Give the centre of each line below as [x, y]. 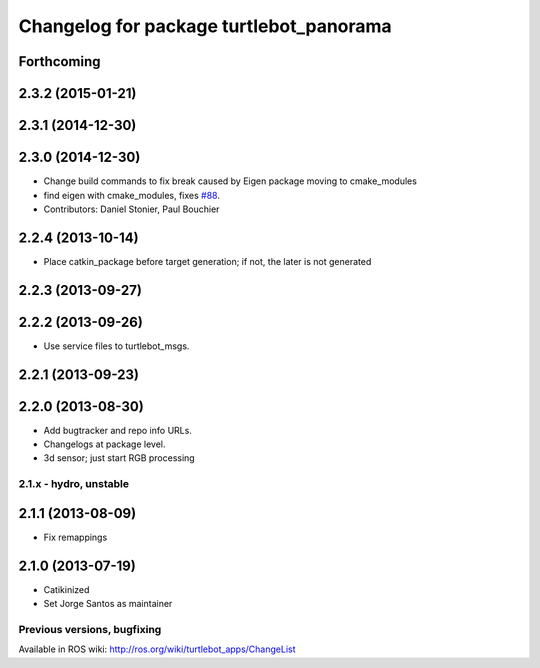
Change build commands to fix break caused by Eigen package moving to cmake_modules [230, 181]
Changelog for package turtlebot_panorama [205, 26]
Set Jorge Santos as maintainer [108, 604]
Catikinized [66, 589]
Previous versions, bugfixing [90, 629]
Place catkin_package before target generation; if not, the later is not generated [207, 261]
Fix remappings [75, 537]
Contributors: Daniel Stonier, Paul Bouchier [131, 209]
